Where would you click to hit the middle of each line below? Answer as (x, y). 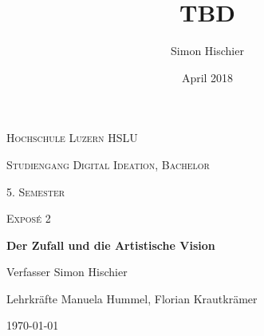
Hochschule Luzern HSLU (72, 138)
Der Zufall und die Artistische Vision (111, 245)
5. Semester (36, 191)
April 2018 (207, 77)
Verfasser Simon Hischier (67, 272)
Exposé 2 (29, 218)
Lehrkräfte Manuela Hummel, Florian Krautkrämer (132, 298)
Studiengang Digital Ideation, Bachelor (108, 164)
